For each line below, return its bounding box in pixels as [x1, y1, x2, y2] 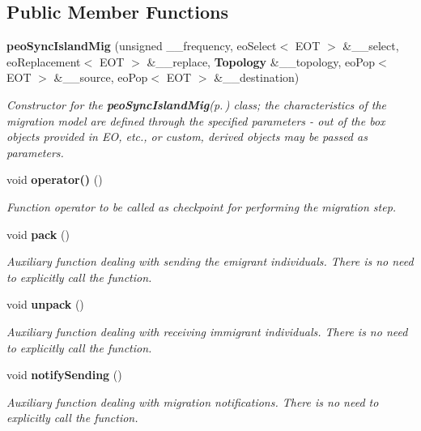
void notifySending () [6, 366, 122, 383]
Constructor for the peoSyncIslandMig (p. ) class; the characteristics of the [6, 96, 387, 113]
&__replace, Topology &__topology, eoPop [147, 53, 376, 70]
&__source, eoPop [53, 69, 148, 86]
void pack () [6, 225, 70, 242]
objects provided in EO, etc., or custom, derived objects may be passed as [6, 128, 368, 145]
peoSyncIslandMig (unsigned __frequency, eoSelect [6, 37, 277, 54]
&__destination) [214, 69, 300, 86]
